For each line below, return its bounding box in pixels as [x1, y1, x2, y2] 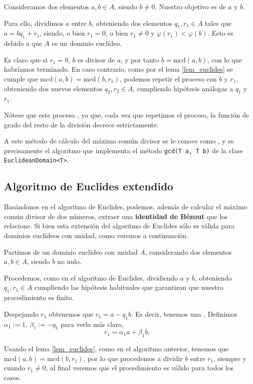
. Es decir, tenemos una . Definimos [131, 308, 237, 319]
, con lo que [207, 54, 242, 64]
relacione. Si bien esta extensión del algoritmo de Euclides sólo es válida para [4, 221, 235, 231]
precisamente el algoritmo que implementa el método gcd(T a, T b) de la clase [4, 145, 243, 155]
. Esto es [208, 28, 233, 38]
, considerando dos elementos [145, 246, 232, 257]
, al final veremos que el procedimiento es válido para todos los [45, 363, 234, 373]
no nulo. [57, 256, 82, 266]
